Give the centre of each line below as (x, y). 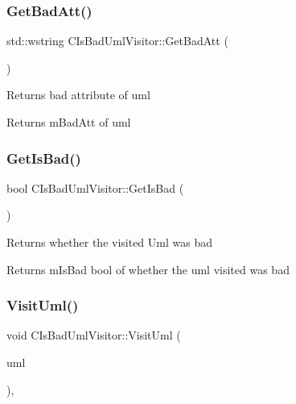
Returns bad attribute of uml (78, 95)
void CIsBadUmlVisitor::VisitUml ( (94, 335)
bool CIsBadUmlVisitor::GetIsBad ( (95, 187)
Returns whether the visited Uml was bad (109, 242)
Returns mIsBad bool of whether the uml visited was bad (148, 269)
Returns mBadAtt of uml (69, 122)
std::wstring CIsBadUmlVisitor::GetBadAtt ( (117, 41)
